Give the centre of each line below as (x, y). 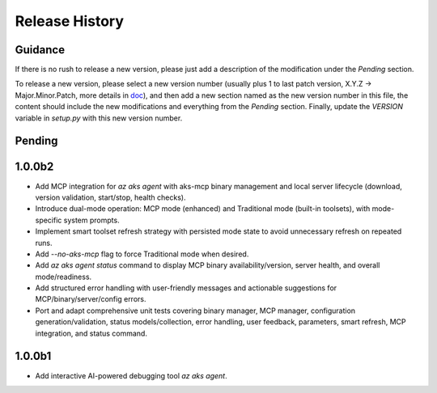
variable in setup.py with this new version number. (99, 118)
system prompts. (92, 220)
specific (49, 220)
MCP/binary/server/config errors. (91, 299)
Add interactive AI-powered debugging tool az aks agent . (131, 375)
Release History (70, 21)
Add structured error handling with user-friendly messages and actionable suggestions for (186, 288)
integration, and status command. (91, 333)
